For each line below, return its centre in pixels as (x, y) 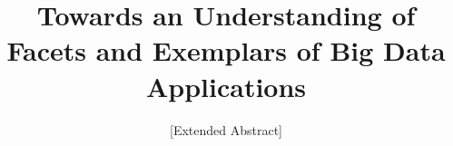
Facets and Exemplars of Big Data (226, 50)
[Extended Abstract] (226, 129)
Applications (226, 86)
